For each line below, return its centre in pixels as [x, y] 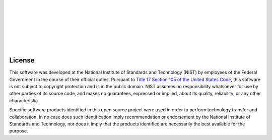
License [22, 60]
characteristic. [24, 100]
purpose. [19, 131]
